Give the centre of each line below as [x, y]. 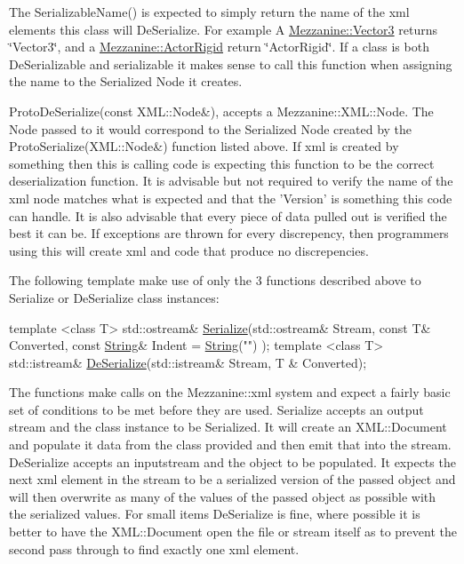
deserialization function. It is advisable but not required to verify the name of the [231, 181]
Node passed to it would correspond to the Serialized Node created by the [211, 128]
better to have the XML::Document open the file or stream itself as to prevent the [233, 532]
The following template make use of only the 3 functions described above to [215, 280]
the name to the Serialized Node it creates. [126, 81]
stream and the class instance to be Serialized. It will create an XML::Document [228, 427]
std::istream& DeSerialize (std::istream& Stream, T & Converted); [188, 362]
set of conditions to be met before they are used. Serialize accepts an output [216, 409]
